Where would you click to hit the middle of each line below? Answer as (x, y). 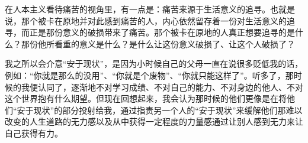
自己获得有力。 (34, 133)
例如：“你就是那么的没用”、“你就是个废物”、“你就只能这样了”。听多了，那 (149, 75)
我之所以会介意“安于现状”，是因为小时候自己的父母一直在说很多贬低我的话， (154, 64)
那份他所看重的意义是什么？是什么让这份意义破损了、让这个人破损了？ (158, 43)
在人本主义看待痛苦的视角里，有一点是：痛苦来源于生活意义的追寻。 (137, 9)
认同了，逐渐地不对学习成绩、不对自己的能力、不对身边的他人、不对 (170, 87)
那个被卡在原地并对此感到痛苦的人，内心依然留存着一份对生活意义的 (154, 20)
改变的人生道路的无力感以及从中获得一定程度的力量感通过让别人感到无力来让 (154, 121)
